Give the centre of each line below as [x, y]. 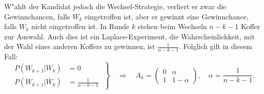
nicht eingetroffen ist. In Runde [80, 26]
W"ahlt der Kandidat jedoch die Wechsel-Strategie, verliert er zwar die [115, 6]
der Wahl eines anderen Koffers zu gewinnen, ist [80, 46]
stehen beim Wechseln [172, 26]
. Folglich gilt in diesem [216, 46]
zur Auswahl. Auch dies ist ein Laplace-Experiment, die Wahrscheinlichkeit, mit [129, 36]
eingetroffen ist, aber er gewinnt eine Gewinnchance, [166, 16]
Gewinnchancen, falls [37, 16]
